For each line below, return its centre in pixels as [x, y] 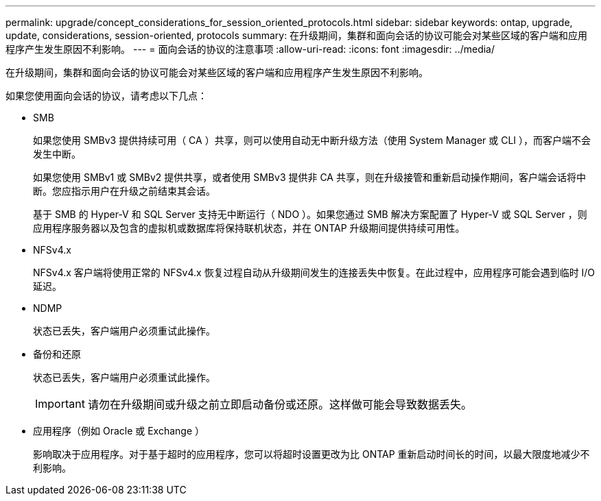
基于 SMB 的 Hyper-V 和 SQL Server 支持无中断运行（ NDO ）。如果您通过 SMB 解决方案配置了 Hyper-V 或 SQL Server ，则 [310, 214]
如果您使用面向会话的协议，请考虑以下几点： [106, 96]
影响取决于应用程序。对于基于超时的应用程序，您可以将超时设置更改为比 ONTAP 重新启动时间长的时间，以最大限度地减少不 [311, 454]
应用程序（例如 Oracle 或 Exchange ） [119, 431]
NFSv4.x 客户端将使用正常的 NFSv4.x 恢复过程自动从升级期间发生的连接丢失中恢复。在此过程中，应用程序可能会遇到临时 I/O [314, 272]
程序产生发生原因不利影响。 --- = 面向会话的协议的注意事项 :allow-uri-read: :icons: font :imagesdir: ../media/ [250, 49]
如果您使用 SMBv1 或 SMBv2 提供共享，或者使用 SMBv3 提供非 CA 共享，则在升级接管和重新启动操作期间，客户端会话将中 [309, 177]
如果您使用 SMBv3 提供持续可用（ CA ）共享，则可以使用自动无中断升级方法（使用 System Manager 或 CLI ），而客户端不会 [312, 140]
